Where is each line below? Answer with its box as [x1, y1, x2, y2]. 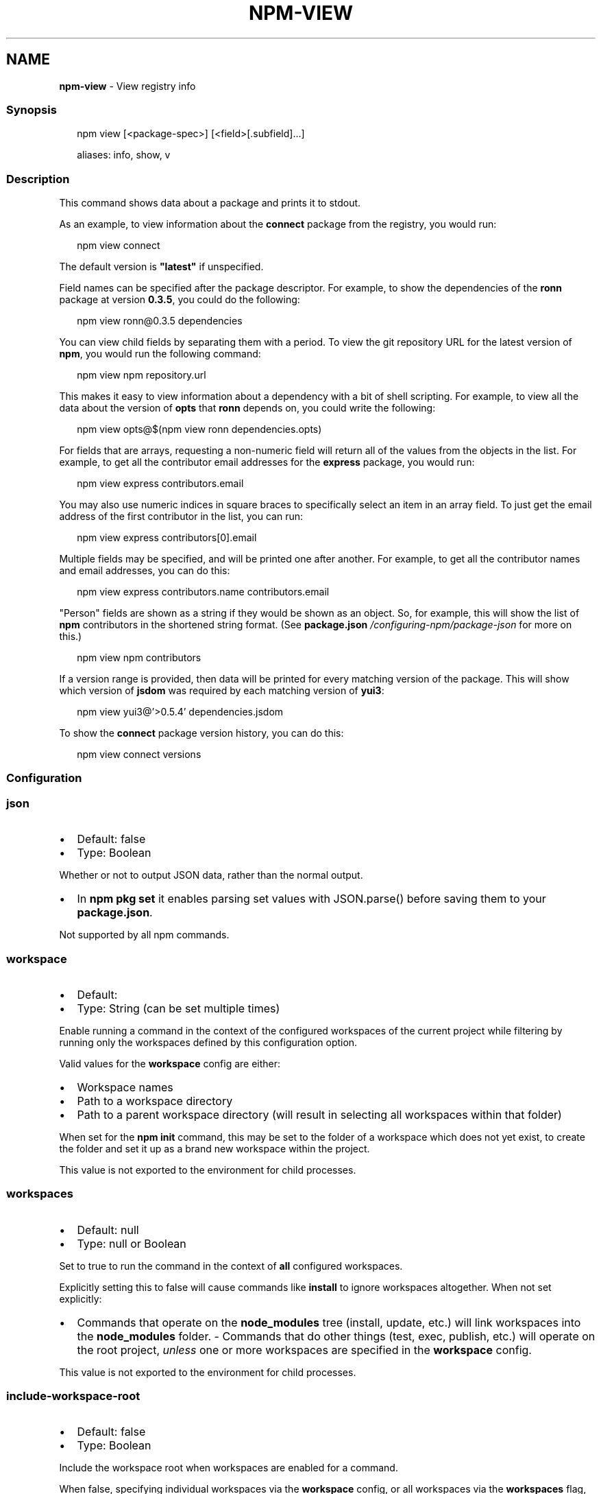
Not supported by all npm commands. [59, 929, 230, 941]
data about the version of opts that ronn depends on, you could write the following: [59, 402, 436, 414]
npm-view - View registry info [59, 80, 196, 92]
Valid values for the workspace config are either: [59, 1057, 281, 1069]
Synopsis [6, 102, 57, 117]
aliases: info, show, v [77, 149, 171, 161]
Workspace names [77, 1080, 173, 1094]
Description [6, 171, 70, 186]
